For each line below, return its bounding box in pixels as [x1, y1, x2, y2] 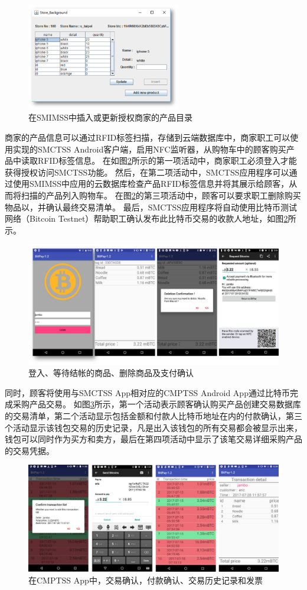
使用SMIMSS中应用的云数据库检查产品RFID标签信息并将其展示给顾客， [12, 177, 289, 190]
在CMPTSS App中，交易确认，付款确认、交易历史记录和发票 [28, 573, 263, 586]
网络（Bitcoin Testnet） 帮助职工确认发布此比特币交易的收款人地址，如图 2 [5, 212, 288, 225]
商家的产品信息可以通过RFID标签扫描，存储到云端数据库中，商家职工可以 [5, 131, 290, 144]
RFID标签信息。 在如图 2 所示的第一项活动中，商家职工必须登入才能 [37, 154, 297, 167]
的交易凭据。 [5, 444, 54, 456]
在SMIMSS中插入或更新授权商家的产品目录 [28, 111, 193, 124]
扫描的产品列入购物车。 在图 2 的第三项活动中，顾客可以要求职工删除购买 [21, 189, 301, 202]
